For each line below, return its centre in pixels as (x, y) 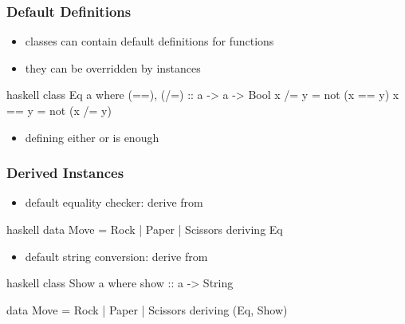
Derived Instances (65, 173)
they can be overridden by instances (113, 67)
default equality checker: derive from (114, 202)
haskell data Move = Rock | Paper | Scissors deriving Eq (145, 229)
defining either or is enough (92, 137)
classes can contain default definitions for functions (149, 41)
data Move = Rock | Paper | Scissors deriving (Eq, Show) (147, 309)
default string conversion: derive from (116, 256)
